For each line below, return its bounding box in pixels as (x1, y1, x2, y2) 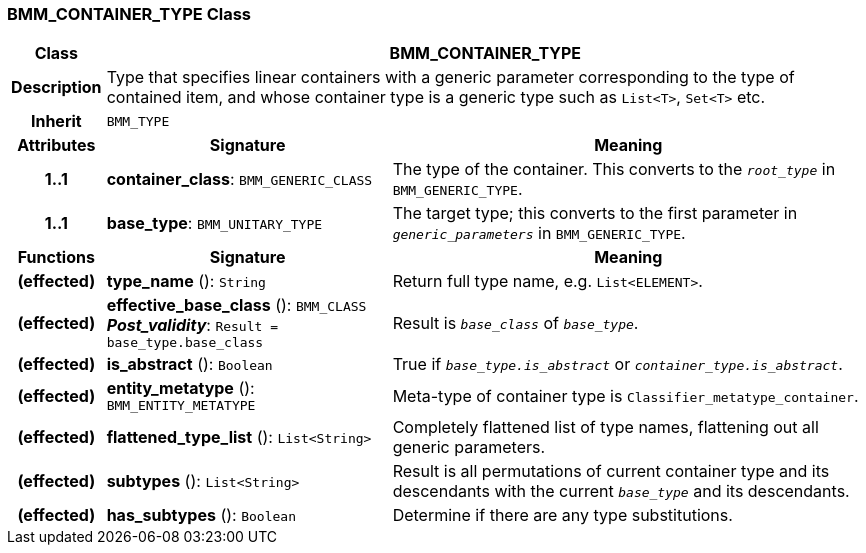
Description (11, 77, 102, 98)
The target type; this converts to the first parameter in (392, 203, 798, 224)
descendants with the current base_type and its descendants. (392, 481, 850, 502)
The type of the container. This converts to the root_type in (392, 159, 836, 180)
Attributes (17, 135, 96, 156)
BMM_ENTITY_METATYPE (106, 398, 256, 414)
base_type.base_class (106, 335, 264, 351)
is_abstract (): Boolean (106, 354, 273, 375)
